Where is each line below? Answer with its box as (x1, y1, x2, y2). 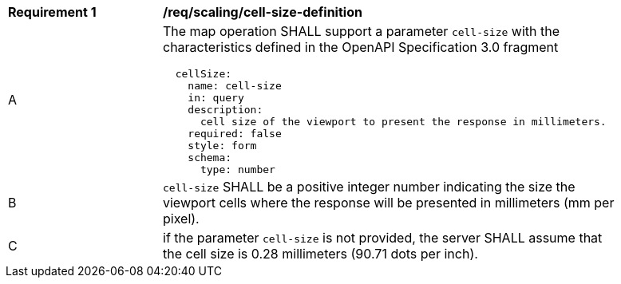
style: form (188, 140, 257, 152)
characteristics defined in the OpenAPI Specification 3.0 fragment (163, 39, 559, 55)
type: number (200, 164, 275, 176)
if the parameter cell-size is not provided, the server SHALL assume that (163, 230, 603, 246)
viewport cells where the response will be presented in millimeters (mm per (163, 195, 615, 211)
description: (188, 104, 263, 116)
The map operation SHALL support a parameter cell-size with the (163, 23, 560, 39)
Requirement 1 (8, 4, 97, 20)
